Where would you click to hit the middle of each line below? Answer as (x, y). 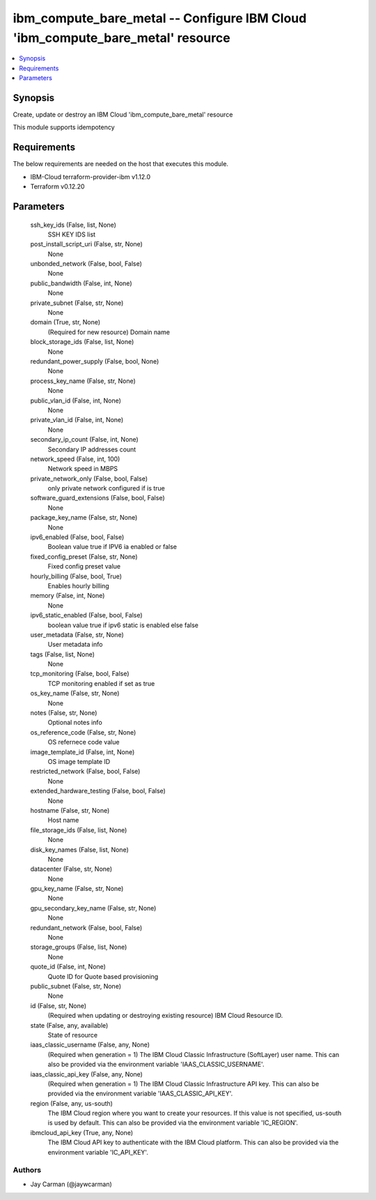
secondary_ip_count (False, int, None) (84, 440)
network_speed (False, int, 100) (75, 459)
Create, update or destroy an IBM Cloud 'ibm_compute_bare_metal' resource (123, 114)
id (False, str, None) (58, 1005)
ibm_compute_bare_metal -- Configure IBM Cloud (160, 18)
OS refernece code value (84, 742)
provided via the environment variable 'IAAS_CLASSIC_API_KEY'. (140, 1094)
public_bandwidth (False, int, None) (81, 283)
